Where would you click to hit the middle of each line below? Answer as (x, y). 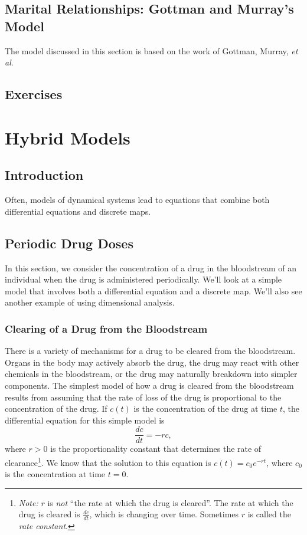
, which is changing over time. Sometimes (164, 514)
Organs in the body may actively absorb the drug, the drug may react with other (152, 362)
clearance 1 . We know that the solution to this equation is (108, 461)
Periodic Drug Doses (69, 243)
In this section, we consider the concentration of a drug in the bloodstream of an (151, 267)
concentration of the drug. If (56, 408)
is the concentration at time (55, 474)
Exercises (34, 94)
